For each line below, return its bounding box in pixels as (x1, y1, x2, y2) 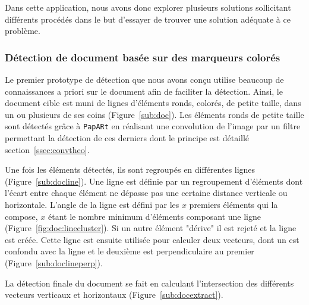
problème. (5, 24, 40, 37)
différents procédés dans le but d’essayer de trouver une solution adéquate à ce (5, 13, 291, 25)
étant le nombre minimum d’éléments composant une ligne (48, 210, 261, 222)
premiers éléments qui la (189, 198, 278, 210)
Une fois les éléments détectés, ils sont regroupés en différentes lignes (5, 163, 256, 176)
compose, (5, 210, 38, 222)
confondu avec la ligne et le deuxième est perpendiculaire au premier (5, 245, 254, 257)
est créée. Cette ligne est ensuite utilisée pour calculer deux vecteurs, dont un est (5, 233, 299, 245)
